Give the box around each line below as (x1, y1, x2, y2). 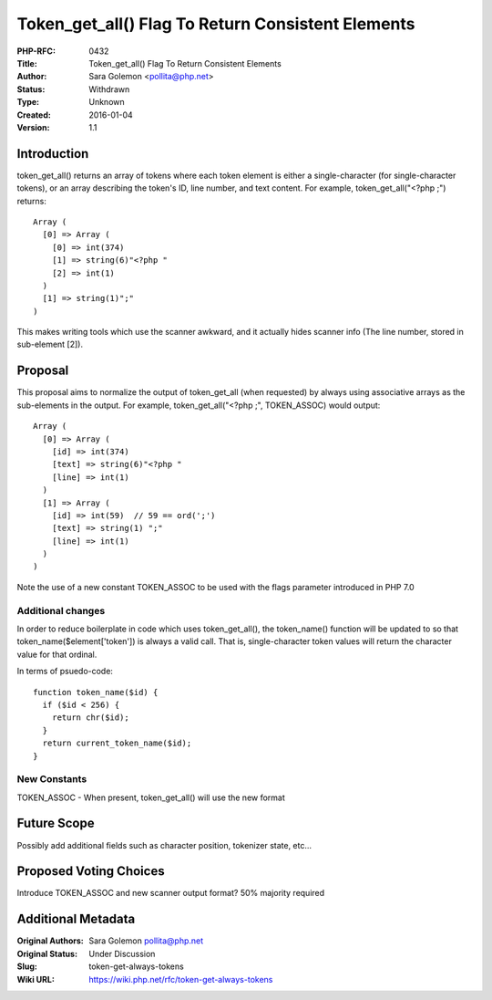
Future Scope (16, 816, 95, 831)
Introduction (16, 146, 89, 161)
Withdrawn (88, 83, 130, 95)
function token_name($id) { (33, 687, 159, 697)
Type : (16, 97, 40, 108)
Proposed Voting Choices (16, 863, 165, 880)
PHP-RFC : (16, 46, 56, 57)
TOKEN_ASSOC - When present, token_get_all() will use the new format (16, 792, 286, 803)
